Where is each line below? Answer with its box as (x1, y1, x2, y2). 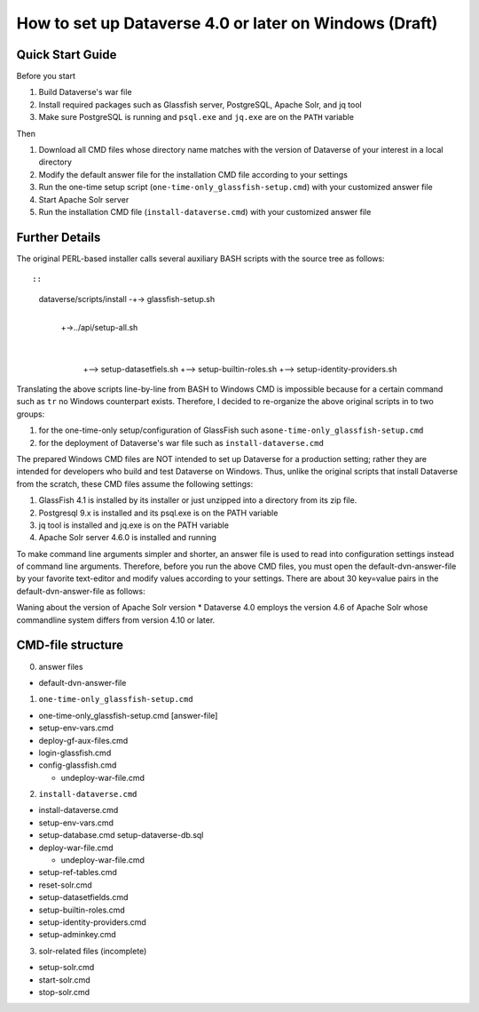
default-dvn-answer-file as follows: (16, 586, 145, 596)
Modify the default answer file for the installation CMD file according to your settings (38, 169, 348, 179)
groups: (16, 409, 45, 419)
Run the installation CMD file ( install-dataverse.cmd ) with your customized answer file (38, 206, 372, 217)
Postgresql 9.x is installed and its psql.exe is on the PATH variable (38, 507, 279, 518)
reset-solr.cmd (38, 880, 92, 890)
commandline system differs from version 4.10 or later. (16, 614, 216, 626)
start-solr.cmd (38, 974, 90, 985)
